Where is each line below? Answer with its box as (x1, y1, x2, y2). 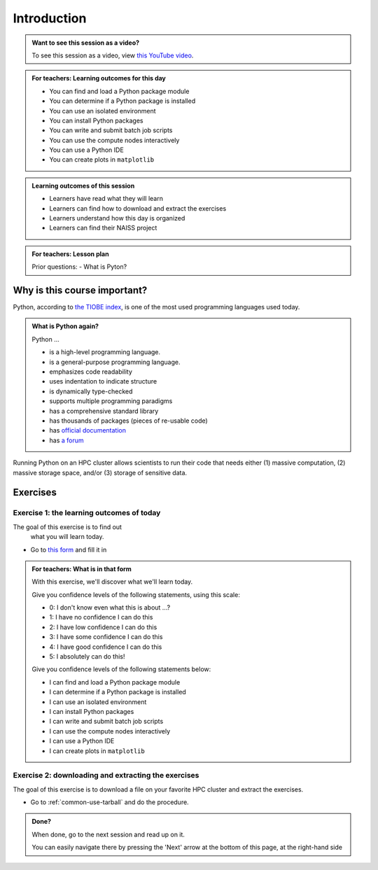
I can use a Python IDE (49, 737, 115, 745)
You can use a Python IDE (49, 146, 124, 154)
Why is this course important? (13, 284, 148, 296)
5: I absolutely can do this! (49, 652, 125, 661)
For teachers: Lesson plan (31, 249, 109, 258)
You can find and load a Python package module (49, 87, 190, 95)
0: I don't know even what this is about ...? (49, 603, 171, 612)
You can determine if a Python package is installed (49, 97, 196, 105)
